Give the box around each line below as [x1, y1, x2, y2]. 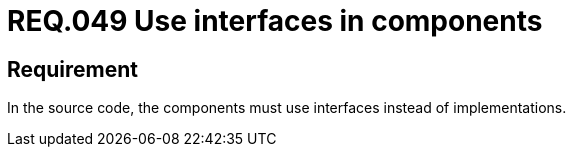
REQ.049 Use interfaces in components [7, 4, 543, 38]
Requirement [7, 56, 139, 82]
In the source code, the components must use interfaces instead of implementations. [7, 99, 567, 117]
